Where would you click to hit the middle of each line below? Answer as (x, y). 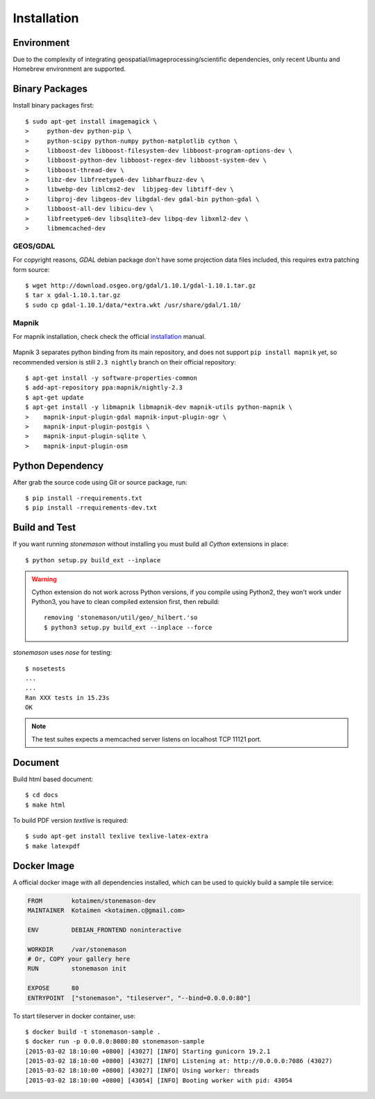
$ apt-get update (55, 397)
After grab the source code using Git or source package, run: (100, 482)
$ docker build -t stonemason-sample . (93, 1032)
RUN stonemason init (77, 969)
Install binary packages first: (53, 106)
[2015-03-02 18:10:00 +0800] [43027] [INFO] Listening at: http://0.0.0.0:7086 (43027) (179, 1061)
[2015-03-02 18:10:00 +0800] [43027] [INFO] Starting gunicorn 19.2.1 (148, 1051)
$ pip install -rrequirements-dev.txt (91, 508)
